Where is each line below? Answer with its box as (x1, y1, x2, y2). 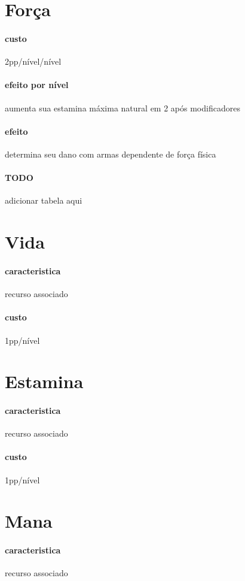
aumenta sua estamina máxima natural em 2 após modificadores (5, 101, 240, 114)
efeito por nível (5, 78, 69, 91)
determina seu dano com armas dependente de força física (5, 147, 216, 160)
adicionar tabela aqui (5, 194, 82, 207)
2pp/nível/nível (5, 55, 62, 68)
